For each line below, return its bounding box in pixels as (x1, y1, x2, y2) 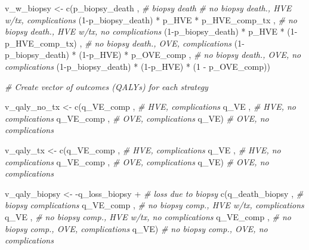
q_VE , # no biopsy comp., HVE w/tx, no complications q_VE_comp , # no (5, 210, 291, 223)
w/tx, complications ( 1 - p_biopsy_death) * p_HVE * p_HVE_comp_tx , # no (5, 13, 297, 26)
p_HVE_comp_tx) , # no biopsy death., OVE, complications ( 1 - (5, 36, 245, 49)
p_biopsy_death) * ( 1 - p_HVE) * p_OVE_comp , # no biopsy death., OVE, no (5, 48, 301, 61)
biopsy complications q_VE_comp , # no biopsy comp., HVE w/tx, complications (5, 199, 304, 211)
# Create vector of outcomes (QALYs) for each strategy (5, 80, 208, 92)
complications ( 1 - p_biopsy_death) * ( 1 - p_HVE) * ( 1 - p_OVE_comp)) (5, 60, 270, 72)
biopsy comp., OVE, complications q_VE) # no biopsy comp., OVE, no (5, 222, 268, 234)
